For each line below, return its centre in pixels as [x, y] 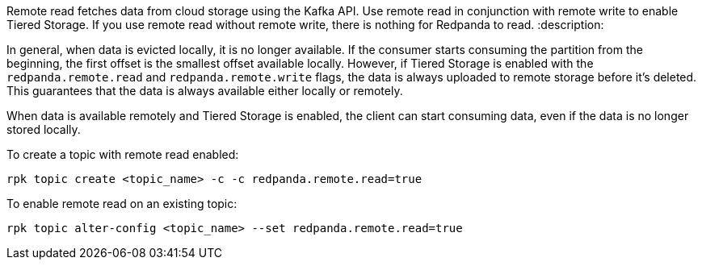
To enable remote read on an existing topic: [122, 204]
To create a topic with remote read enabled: [123, 154]
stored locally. [44, 129]
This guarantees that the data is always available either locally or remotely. [205, 91]
